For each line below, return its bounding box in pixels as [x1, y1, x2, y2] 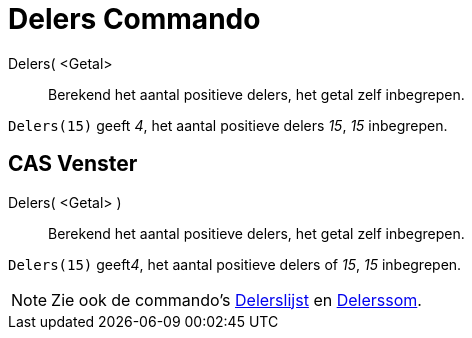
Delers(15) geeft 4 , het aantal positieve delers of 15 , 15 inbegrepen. [8, 255, 462, 273]
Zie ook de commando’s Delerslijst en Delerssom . [51, 289, 422, 310]
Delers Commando [8, 2, 261, 36]
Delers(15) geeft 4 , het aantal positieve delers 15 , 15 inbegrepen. [8, 116, 448, 134]
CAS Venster [8, 151, 138, 177]
